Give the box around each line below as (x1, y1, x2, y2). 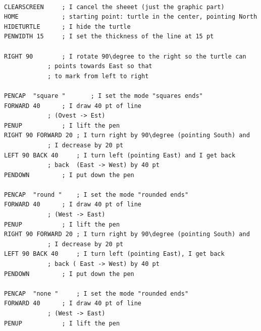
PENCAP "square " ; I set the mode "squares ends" (4, 92, 203, 99)
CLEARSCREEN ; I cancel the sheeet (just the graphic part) (4, 3, 225, 11)
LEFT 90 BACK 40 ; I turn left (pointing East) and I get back (4, 151, 236, 159)
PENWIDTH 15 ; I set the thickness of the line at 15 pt (4, 33, 214, 40)
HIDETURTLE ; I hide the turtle (4, 23, 131, 30)
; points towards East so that (47, 63, 152, 70)
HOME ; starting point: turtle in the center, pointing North (4, 13, 257, 21)
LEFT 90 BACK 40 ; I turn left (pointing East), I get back (4, 250, 225, 258)
